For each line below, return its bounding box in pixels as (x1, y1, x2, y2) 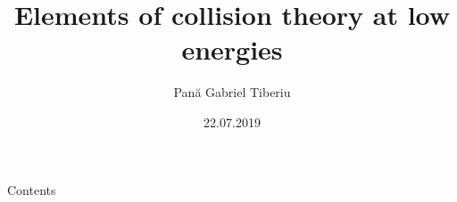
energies (181, 31, 283, 68)
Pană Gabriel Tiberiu (173, 83, 291, 101)
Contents (7, 180, 56, 198)
